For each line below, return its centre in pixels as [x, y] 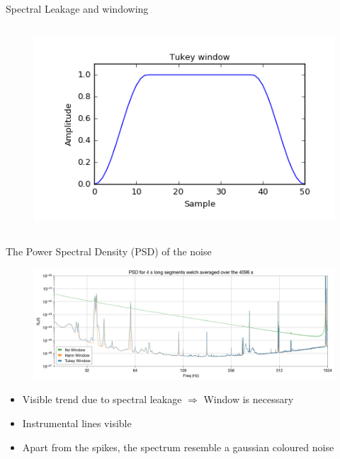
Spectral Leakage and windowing [77, 8]
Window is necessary [249, 399]
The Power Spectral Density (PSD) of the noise [109, 251]
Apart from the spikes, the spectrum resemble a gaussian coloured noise [178, 447]
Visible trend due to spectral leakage [102, 399]
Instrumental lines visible [77, 423]
